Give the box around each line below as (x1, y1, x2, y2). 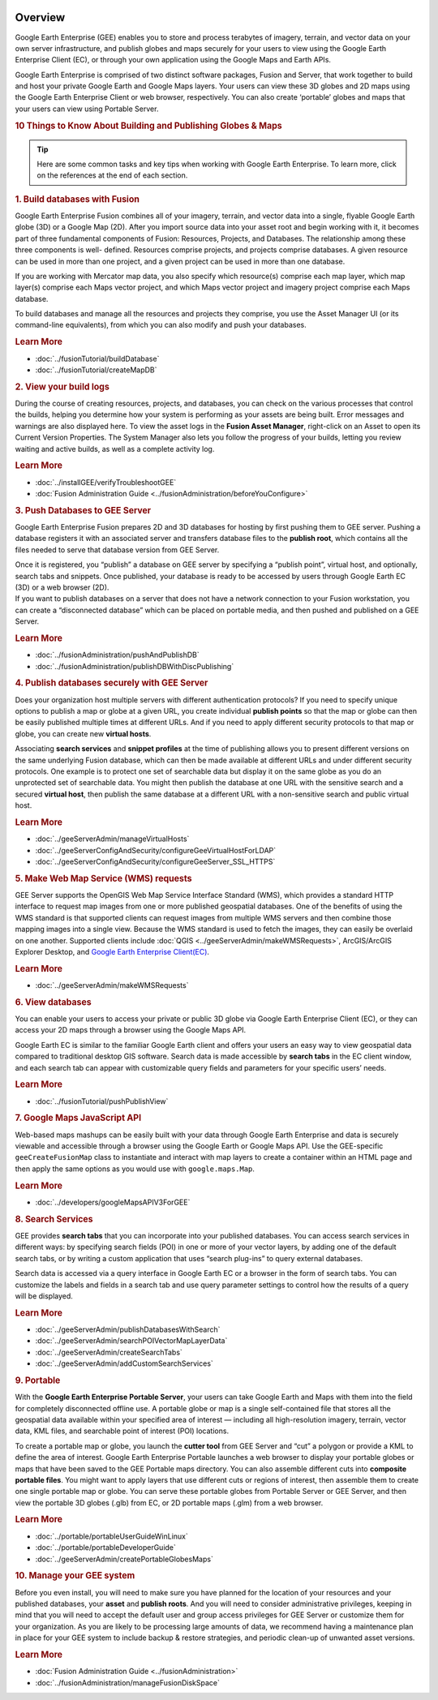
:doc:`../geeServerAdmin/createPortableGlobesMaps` (35, 1554, 214, 1564)
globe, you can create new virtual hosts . (15, 728, 152, 738)
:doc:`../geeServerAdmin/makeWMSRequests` (35, 981, 189, 990)
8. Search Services (15, 1213, 93, 1225)
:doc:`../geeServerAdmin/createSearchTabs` (35, 1347, 182, 1357)
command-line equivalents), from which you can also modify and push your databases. (15, 320, 307, 330)
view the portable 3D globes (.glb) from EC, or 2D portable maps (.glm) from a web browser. (15, 1497, 324, 1508)
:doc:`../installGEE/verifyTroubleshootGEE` (35, 477, 177, 487)
